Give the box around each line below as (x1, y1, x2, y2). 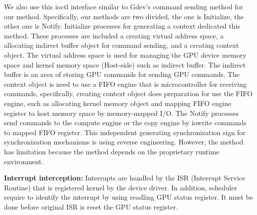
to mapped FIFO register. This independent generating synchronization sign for (4, 127, 246, 137)
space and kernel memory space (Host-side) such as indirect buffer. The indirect (4, 59, 246, 70)
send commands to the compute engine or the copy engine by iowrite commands (4, 117, 247, 128)
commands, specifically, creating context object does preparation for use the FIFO (4, 88, 253, 99)
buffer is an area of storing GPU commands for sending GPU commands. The (4, 69, 240, 79)
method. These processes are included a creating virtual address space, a (4, 30, 224, 40)
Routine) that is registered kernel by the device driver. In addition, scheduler (4, 182, 237, 192)
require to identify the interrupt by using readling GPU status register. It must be (4, 192, 253, 202)
